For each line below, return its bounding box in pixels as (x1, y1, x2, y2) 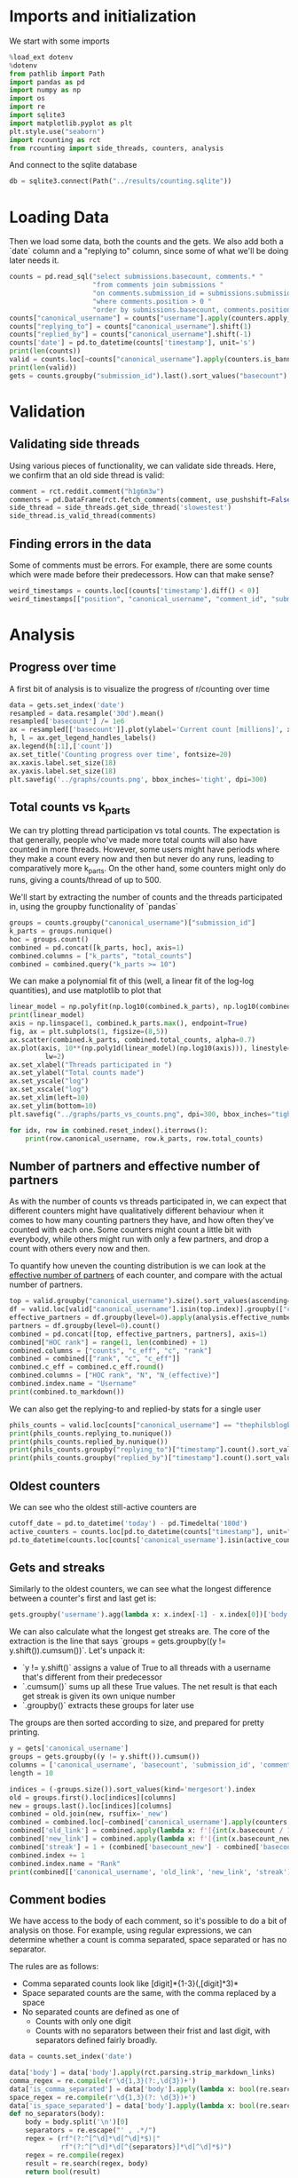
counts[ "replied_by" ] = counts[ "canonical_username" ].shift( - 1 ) (9, 330, 252, 339)
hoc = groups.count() (9, 934, 90, 943)
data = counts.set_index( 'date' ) (9, 2052, 133, 2062)
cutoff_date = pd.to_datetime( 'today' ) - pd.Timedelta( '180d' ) (9, 1519, 248, 1528)
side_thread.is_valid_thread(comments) (9, 512, 157, 521)
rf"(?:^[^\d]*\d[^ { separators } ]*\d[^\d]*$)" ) (60, 2142, 232, 2151)
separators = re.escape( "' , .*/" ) (25, 2126, 157, 2135)
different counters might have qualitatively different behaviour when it (9, 1205, 264, 1216)
